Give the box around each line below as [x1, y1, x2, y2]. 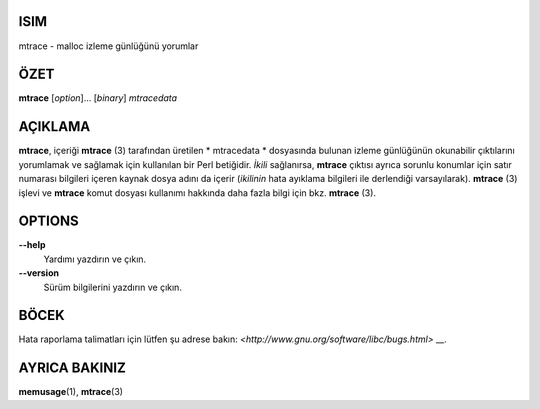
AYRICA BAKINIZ [18, 360, 127, 377]
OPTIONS [18, 213, 79, 230]
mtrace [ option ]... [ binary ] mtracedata [18, 92, 178, 104]
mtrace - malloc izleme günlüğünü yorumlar [18, 40, 199, 52]
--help [18, 239, 46, 251]
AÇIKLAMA [18, 118, 91, 135]
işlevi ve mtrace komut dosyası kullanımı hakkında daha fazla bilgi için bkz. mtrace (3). [18, 186, 377, 199]
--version [18, 267, 60, 279]
